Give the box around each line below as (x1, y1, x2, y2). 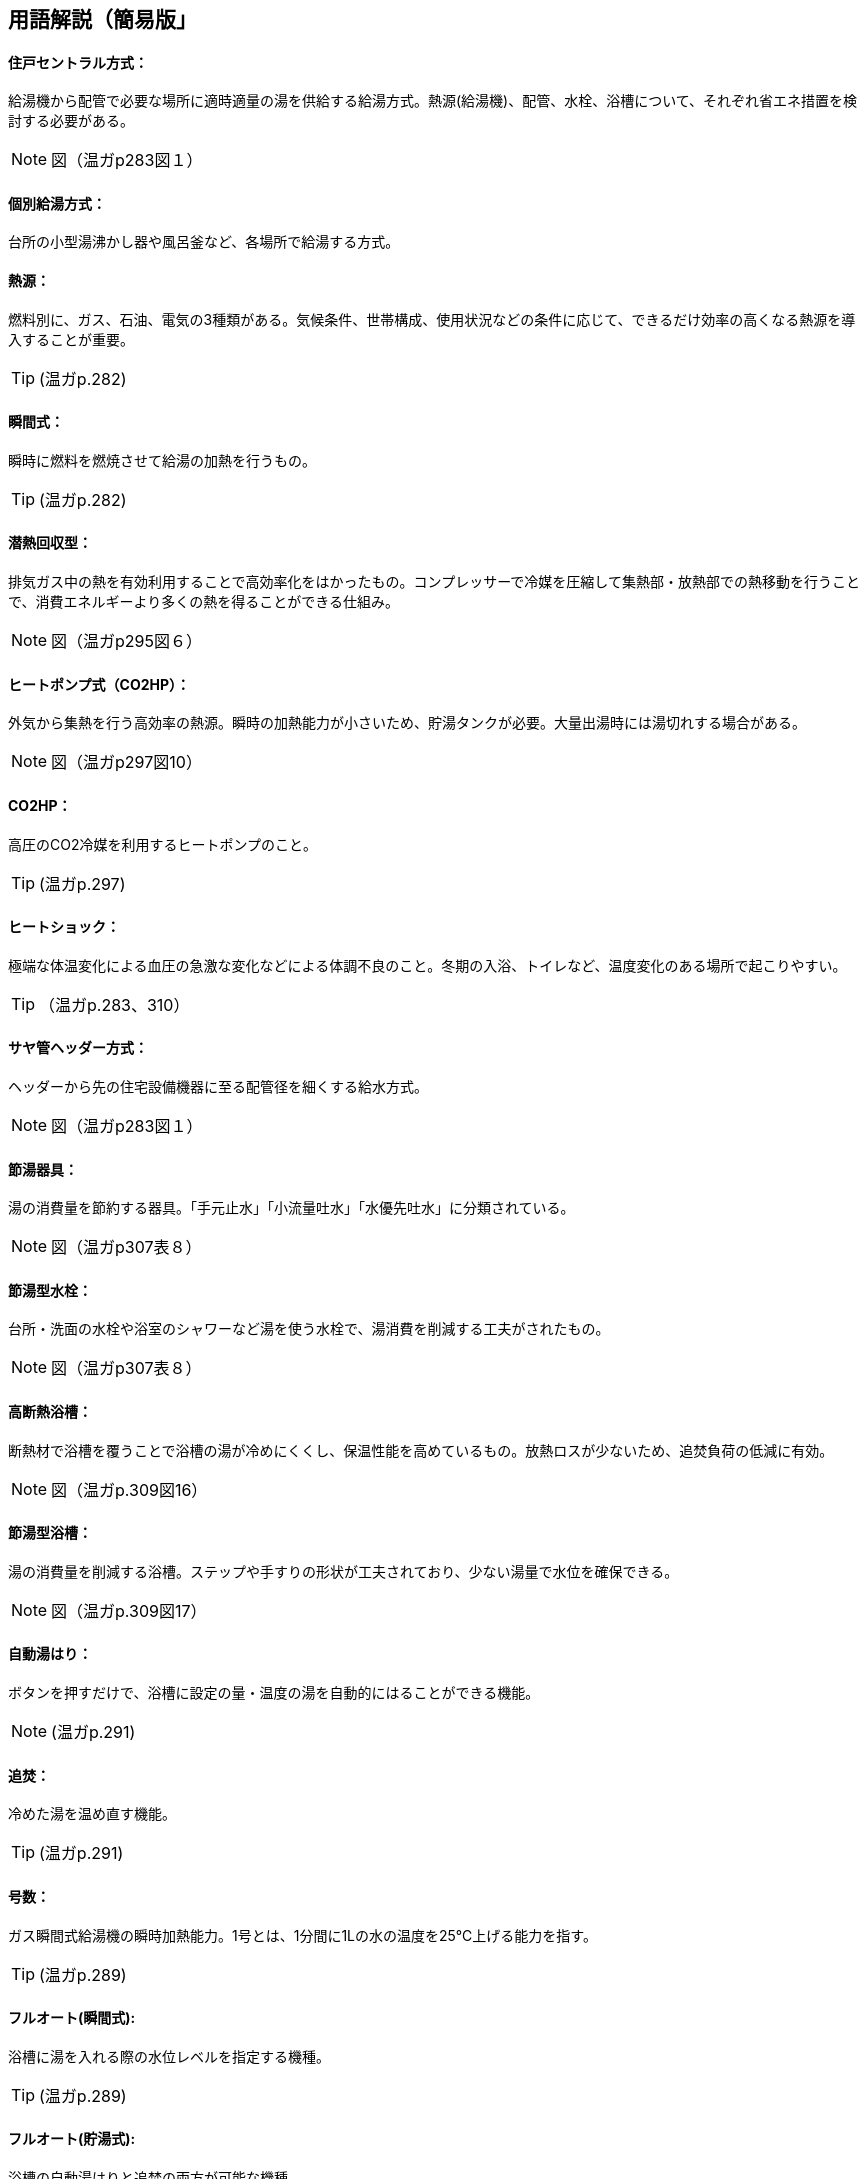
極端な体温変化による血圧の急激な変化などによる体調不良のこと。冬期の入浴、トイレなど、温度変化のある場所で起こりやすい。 (8, 956, 847, 974)
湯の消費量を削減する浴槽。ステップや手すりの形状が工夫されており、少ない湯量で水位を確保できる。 (8, 1562, 679, 1580)
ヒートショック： (8, 918, 120, 936)
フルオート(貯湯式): (8, 2130, 136, 2148)
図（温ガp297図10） (51, 752, 202, 773)
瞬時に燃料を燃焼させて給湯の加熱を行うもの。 (8, 451, 316, 469)
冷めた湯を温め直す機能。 (8, 1805, 176, 1823)
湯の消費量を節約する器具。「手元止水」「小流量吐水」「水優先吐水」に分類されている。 (8, 1199, 575, 1217)
